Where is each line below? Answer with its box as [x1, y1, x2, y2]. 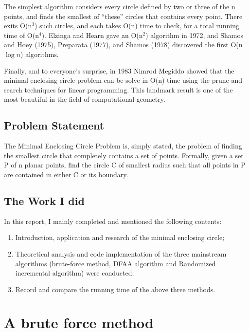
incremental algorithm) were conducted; [15, 268, 134, 278]
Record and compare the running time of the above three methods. [15, 284, 215, 294]
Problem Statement [4, 118, 105, 133]
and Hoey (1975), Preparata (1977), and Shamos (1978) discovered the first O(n [4, 39, 243, 50]
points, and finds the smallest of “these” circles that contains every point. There [4, 11, 243, 21]
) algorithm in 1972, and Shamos [145, 30, 244, 40]
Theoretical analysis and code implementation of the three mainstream [15, 248, 227, 258]
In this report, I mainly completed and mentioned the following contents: [4, 216, 222, 226]
